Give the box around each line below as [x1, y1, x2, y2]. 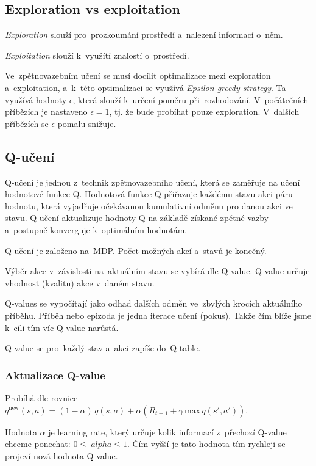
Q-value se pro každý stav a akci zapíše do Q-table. [5, 341, 201, 354]
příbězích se [5, 117, 49, 129]
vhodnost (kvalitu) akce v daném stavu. [5, 276, 155, 289]
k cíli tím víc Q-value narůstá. [5, 321, 119, 333]
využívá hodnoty [5, 93, 67, 106]
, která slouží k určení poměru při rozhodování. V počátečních [72, 93, 309, 106]
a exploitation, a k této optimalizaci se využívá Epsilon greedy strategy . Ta [5, 81, 286, 93]
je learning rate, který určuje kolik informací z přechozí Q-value [48, 425, 287, 438]
